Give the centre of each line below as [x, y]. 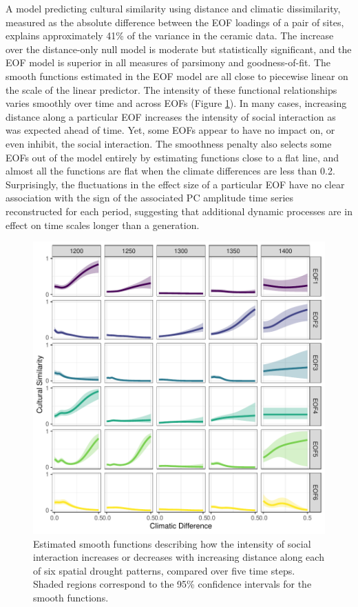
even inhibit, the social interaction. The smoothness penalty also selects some [169, 143]
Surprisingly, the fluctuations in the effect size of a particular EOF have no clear [175, 184]
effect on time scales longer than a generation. [103, 225]
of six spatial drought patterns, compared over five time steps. [164, 570]
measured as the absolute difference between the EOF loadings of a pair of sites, [175, 22]
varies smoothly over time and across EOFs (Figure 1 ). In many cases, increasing [176, 103]
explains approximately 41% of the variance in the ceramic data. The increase [170, 36]
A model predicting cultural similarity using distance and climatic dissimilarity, [173, 8]
